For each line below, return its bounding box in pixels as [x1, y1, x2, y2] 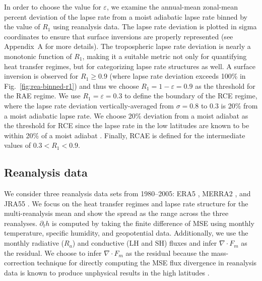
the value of [4, 21, 40, 32]
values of [4, 140, 31, 150]
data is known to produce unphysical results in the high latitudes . [4, 267, 210, 277]
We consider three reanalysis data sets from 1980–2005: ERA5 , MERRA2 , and [4, 188, 251, 199]
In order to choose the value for [4, 2, 101, 12]
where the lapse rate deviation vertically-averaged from [4, 100, 174, 110]
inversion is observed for [4, 71, 79, 81]
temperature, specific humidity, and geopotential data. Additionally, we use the [4, 228, 248, 238]
